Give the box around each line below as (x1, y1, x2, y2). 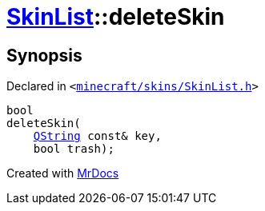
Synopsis (6, 45, 82, 66)
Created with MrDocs (6, 166, 119, 181)
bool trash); (33, 142, 114, 156)
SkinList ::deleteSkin (6, 3, 225, 30)
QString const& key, (33, 129, 162, 143)
